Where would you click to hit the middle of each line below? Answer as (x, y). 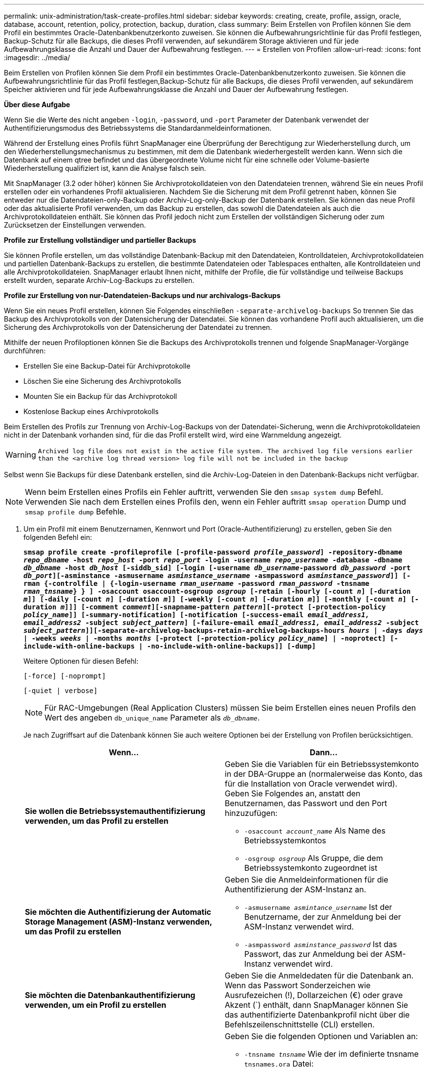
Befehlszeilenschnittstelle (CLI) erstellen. (300, 1024)
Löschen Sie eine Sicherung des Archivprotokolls (102, 381)
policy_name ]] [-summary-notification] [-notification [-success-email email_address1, (197, 615)
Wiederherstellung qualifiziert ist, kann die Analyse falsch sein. (105, 168)
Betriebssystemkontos (285, 840)
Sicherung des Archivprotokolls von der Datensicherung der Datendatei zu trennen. (138, 327)
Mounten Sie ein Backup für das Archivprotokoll (100, 396)
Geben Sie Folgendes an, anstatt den (293, 793)
